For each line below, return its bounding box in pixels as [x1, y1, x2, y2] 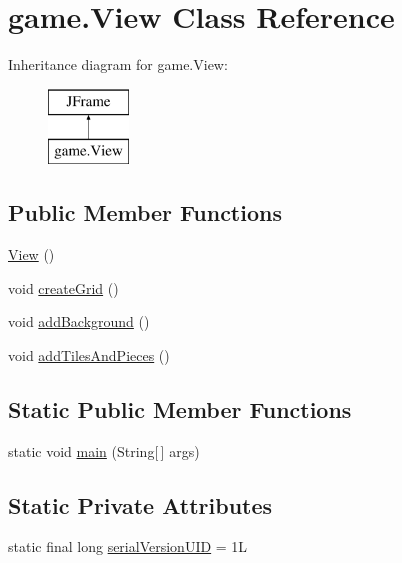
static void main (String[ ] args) [8, 440, 200, 461]
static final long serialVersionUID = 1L [8, 536, 248, 557]
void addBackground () [8, 311, 150, 332]
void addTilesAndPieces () [8, 344, 170, 365]
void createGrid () [8, 277, 119, 298]
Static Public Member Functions [8, 393, 352, 424]
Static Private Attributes [8, 489, 273, 520]
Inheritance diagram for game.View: [8, 54, 228, 75]
